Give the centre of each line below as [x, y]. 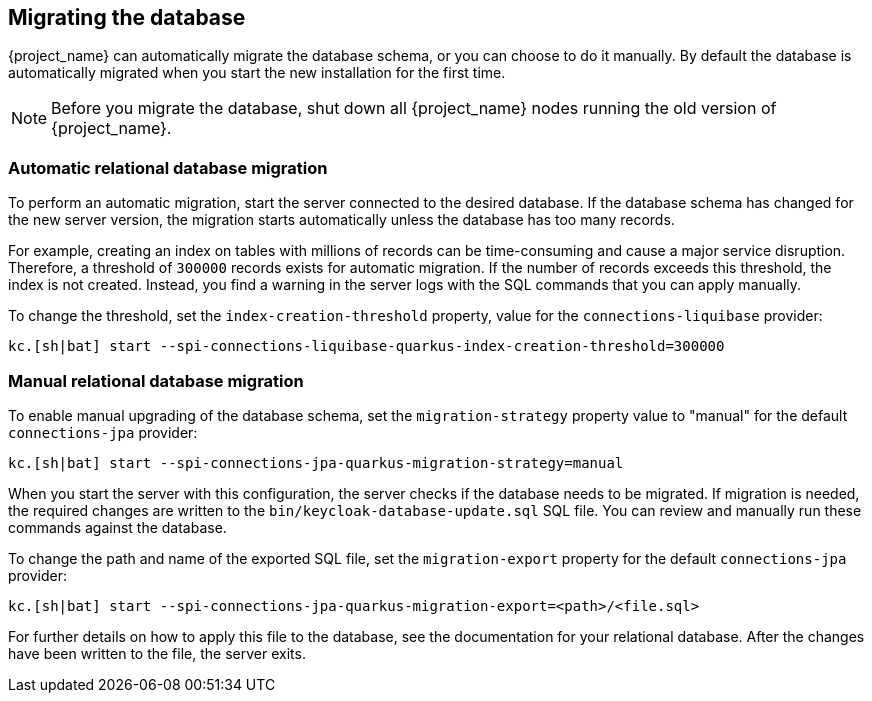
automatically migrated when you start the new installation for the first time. [257, 73]
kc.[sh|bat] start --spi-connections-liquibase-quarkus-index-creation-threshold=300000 [366, 346]
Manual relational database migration [156, 380]
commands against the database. [117, 527]
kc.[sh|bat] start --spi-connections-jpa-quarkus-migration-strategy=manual [316, 462]
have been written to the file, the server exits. [157, 653]
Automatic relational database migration [168, 167]
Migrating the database [127, 17]
